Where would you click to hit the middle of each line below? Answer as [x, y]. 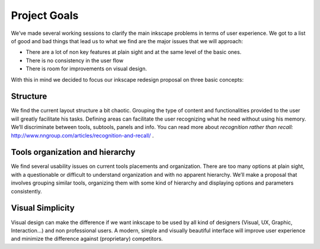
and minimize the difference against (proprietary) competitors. [87, 239]
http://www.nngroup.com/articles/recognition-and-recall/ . [82, 135]
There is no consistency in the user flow [75, 60]
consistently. [27, 191]
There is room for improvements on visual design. [87, 69]
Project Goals [45, 15]
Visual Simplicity [43, 208]
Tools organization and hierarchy [73, 152]
